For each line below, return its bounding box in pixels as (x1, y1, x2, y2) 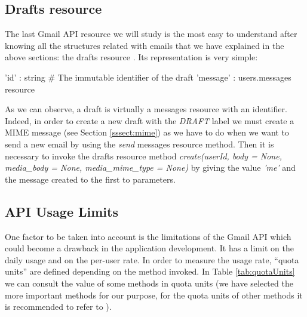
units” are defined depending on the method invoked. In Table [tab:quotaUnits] (5, 265, 295, 278)
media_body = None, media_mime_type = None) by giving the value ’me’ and (5, 161, 296, 174)
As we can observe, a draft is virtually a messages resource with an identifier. (5, 103, 287, 115)
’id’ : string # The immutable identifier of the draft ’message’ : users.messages (5, 70, 291, 83)
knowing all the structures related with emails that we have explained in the (5, 39, 284, 51)
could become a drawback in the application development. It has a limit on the (5, 242, 294, 254)
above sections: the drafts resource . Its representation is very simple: (5, 51, 258, 63)
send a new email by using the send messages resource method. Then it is (5, 137, 274, 150)
